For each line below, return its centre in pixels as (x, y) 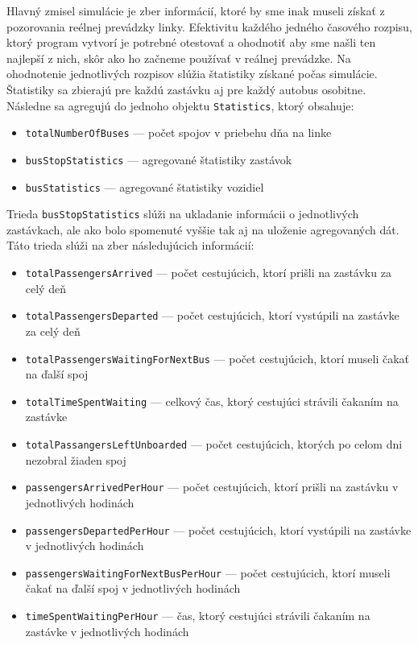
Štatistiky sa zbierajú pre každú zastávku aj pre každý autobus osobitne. (186, 89)
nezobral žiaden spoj (76, 459)
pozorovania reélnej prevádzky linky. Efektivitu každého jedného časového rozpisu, (209, 26)
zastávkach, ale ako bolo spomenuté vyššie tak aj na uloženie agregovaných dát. (203, 229)
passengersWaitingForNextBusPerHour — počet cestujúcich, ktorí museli (208, 572)
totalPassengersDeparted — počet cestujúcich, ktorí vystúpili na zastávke (212, 315)
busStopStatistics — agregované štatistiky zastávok (159, 159)
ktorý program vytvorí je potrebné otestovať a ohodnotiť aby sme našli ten (191, 42)
